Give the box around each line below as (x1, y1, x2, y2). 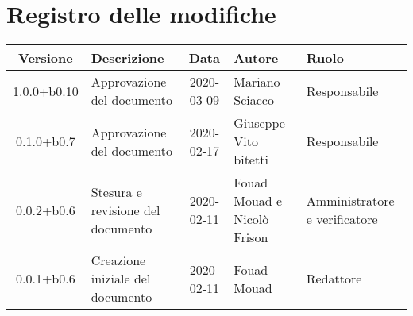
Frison (234, 228, 268, 247)
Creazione (91, 251, 146, 270)
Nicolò (234, 210, 269, 229)
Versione (18, 48, 73, 67)
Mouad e (234, 191, 283, 210)
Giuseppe (234, 114, 285, 133)
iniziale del (91, 269, 151, 288)
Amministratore (306, 191, 395, 210)
